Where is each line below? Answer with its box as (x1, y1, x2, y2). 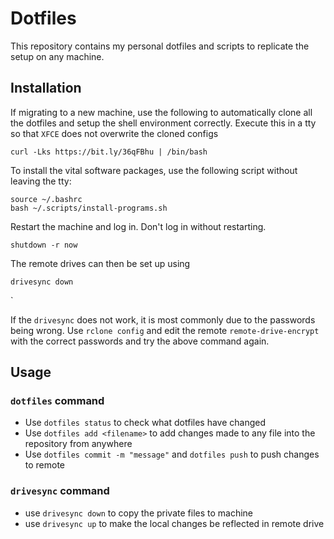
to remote (24, 459, 66, 471)
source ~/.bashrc (10, 194, 83, 204)
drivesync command (10, 484, 110, 498)
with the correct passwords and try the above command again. (10, 335, 270, 347)
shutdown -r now (10, 240, 78, 250)
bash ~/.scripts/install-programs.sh (10, 203, 168, 213)
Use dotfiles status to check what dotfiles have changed (24, 417, 267, 429)
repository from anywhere (24, 438, 133, 450)
